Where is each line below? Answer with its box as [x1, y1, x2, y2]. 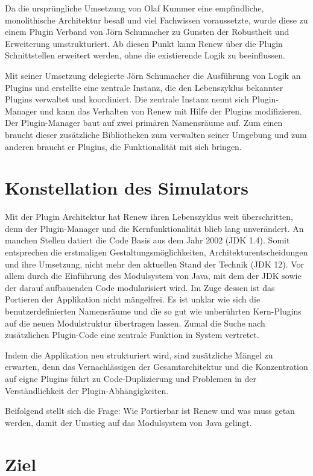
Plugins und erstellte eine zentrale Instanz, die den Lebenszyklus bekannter [5, 81, 283, 93]
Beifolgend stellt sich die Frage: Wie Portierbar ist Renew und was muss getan [5, 404, 295, 417]
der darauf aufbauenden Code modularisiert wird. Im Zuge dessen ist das [5, 281, 275, 293]
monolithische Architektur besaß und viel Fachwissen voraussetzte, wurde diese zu [5, 13, 308, 26]
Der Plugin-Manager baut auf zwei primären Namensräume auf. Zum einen [5, 116, 283, 129]
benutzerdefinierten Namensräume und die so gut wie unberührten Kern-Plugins [5, 305, 302, 317]
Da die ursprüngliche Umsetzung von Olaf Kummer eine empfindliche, [5, 2, 264, 14]
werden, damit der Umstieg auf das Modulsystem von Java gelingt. [5, 416, 252, 428]
